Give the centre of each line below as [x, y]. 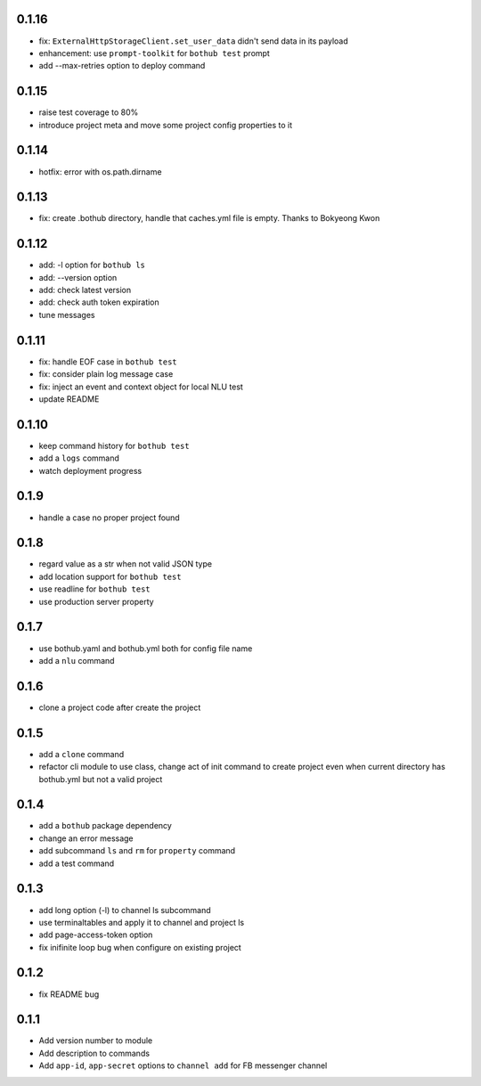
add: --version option [78, 277]
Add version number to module [96, 1041]
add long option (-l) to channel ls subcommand [125, 910]
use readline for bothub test [94, 589]
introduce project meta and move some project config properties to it [166, 125]
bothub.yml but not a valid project [101, 779]
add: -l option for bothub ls [92, 265]
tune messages [67, 314]
